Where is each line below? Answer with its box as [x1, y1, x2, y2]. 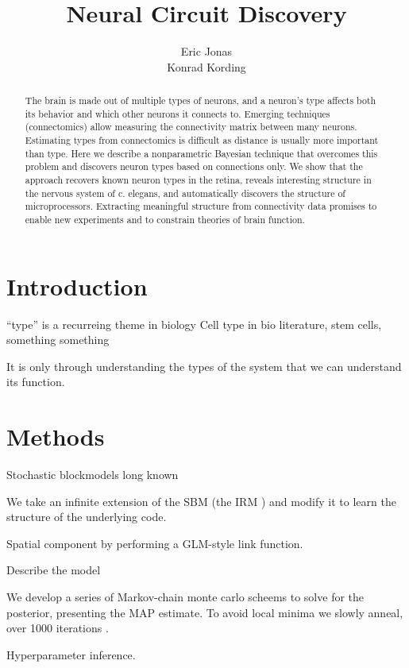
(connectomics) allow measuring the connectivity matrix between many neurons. [25, 120, 357, 133]
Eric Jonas [180, 43, 233, 60]
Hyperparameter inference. [6, 646, 136, 662]
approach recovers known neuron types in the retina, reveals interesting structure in [25, 173, 372, 187]
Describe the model [6, 562, 101, 578]
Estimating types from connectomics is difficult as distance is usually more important [25, 133, 379, 147]
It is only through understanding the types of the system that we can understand [6, 357, 402, 374]
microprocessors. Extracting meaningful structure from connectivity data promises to [25, 199, 377, 213]
